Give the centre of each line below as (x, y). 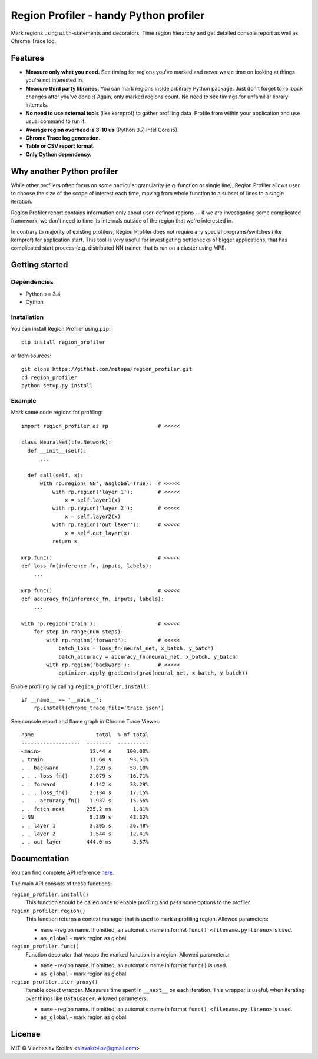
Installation (27, 317)
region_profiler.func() (45, 947)
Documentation (40, 859)
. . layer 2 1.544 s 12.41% (85, 834)
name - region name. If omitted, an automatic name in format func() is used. (134, 965)
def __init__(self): (57, 451)
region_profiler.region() (48, 911)
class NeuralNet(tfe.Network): (67, 442)
